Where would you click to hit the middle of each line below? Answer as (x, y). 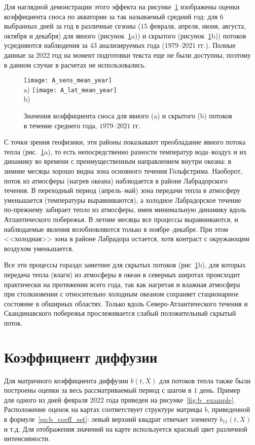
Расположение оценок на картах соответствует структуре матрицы (103, 409)
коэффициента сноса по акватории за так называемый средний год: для (111, 16)
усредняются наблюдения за (46, 45)
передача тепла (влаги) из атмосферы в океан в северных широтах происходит (122, 274)
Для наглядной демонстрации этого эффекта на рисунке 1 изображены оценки (122, 6)
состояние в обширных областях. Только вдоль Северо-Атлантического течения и (126, 303)
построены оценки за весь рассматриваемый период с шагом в (98, 390)
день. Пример (220, 390)
